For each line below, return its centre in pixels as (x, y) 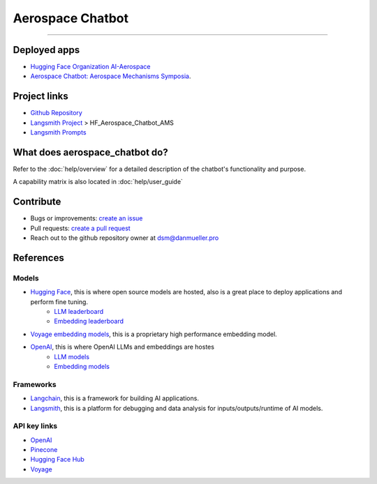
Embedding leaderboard (89, 322)
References (38, 258)
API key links (35, 426)
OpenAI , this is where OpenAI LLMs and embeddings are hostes (122, 347)
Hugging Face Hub (58, 460)
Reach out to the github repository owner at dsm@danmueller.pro (125, 238)
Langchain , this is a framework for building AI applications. (114, 398)
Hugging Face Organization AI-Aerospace (90, 67)
